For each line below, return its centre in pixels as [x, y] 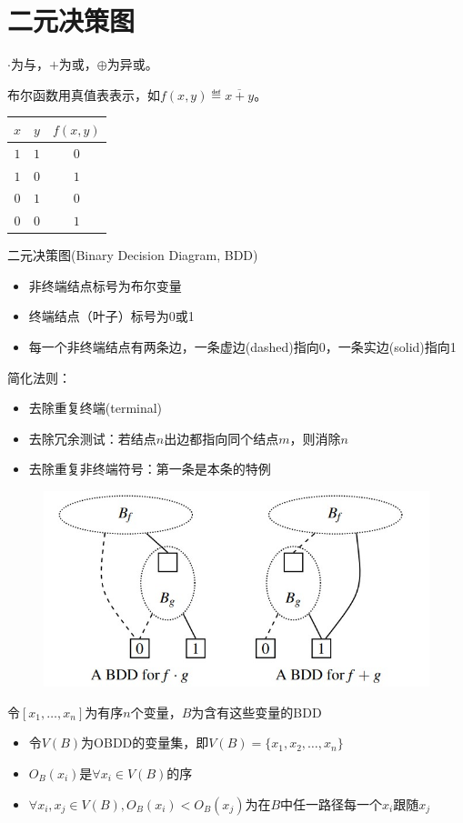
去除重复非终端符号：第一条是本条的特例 [150, 469]
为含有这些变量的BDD [257, 712]
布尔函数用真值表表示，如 [84, 94]
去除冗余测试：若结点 [92, 438]
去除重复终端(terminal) [96, 408]
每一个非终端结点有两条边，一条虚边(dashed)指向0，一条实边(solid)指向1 [242, 347]
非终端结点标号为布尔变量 [105, 285]
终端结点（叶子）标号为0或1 [111, 316]
